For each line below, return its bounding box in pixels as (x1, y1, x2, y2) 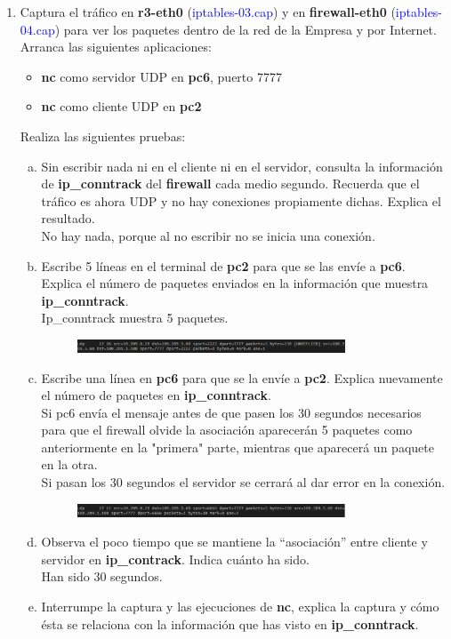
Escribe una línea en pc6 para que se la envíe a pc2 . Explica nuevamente (41, 368, 443, 387)
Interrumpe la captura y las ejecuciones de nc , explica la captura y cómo (41, 597, 439, 616)
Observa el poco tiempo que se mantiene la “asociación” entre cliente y (41, 532, 428, 551)
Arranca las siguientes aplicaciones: (20, 37, 212, 56)
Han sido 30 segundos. (41, 567, 163, 586)
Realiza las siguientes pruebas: (20, 126, 186, 145)
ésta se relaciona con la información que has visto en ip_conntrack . (41, 614, 419, 633)
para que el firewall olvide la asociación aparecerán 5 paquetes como (41, 420, 413, 439)
